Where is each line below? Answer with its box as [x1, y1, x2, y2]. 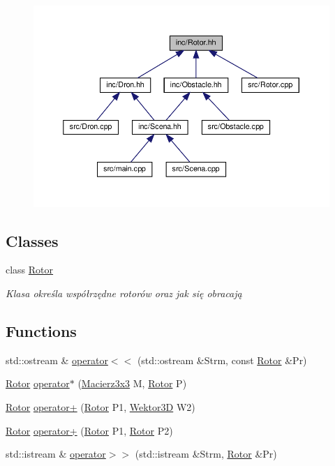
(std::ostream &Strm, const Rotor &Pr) [137, 352, 307, 367]
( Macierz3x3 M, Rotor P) [77, 376, 187, 391]
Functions [6, 320, 77, 342]
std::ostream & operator [6, 352, 108, 367]
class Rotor [6, 262, 54, 277]
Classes [6, 230, 59, 251]
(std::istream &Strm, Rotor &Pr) [135, 446, 277, 461]
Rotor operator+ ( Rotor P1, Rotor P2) [6, 423, 173, 437]
